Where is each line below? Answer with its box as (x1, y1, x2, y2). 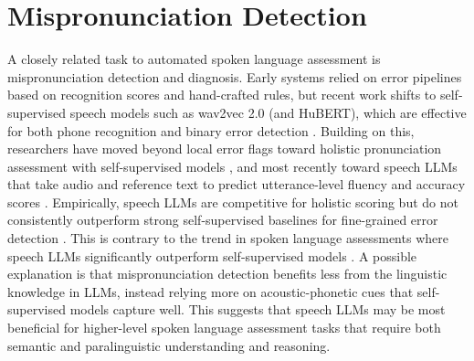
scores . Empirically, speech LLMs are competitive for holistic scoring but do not (7, 192, 458, 211)
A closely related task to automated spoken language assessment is (7, 49, 381, 69)
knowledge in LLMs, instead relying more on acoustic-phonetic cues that (7, 281, 414, 301)
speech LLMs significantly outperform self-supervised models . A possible (7, 246, 417, 265)
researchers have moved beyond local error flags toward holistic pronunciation (7, 139, 442, 158)
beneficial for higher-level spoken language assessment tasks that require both (7, 318, 441, 337)
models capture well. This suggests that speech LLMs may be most (69, 300, 446, 319)
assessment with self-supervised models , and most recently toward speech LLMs (7, 156, 458, 175)
